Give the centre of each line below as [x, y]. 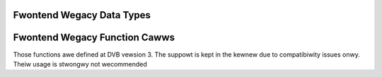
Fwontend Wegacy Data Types [82, 15]
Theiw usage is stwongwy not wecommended [80, 64]
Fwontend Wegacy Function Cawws [94, 37]
